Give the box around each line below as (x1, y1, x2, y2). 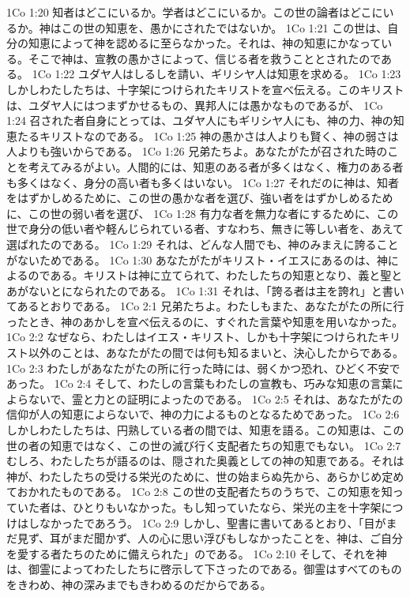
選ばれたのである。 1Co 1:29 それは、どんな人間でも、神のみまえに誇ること (6, 235, 399, 252)
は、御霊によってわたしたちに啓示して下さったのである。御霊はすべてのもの (6, 561, 402, 577)
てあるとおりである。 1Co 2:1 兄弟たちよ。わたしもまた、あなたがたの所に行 (6, 298, 404, 314)
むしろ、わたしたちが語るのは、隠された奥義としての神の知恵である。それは (6, 452, 404, 469)
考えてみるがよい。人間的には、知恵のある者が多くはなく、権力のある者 (28, 158, 404, 175)
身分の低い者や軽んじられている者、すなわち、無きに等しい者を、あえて (28, 220, 404, 237)
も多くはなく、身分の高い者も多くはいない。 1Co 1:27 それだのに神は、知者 (6, 174, 399, 190)
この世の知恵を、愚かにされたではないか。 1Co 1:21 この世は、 (61, 19, 388, 36)
